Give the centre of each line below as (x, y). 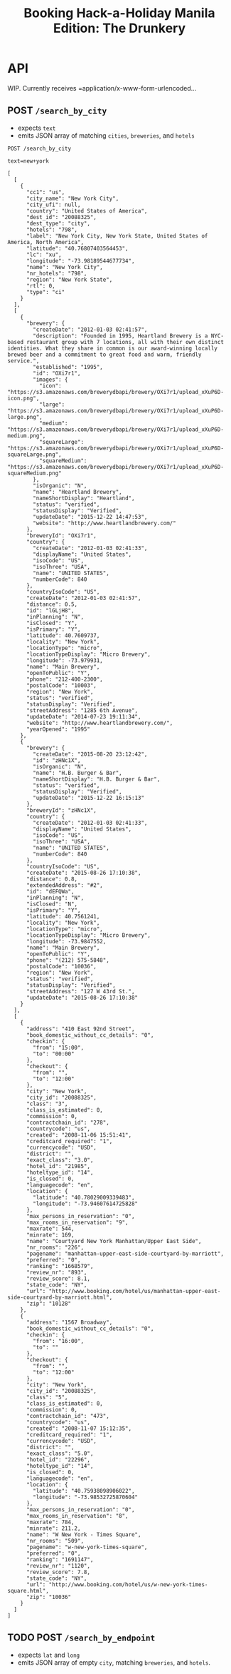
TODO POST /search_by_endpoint (81, 1638)
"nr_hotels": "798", (57, 273)
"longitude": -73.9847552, (66, 941)
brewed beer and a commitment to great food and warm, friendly (104, 355)
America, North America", (45, 242)
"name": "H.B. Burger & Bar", (77, 773)
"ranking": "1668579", (60, 1266)
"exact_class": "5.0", (60, 1454)
